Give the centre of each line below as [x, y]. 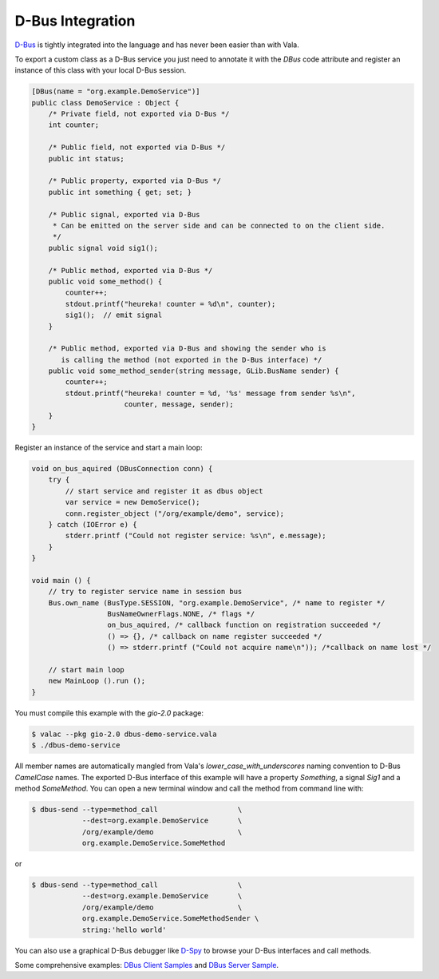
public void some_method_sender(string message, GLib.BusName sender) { [194, 371]
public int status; [87, 159]
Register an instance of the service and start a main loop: [109, 448]
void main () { [61, 580]
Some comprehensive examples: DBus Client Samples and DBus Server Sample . [147, 965]
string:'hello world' [124, 929]
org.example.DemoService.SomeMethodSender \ [170, 919]
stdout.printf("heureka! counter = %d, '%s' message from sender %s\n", [210, 393]
